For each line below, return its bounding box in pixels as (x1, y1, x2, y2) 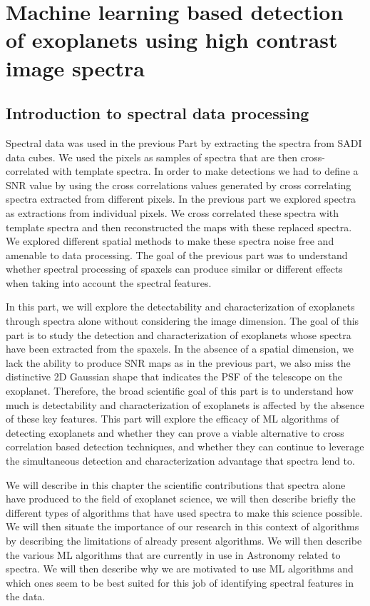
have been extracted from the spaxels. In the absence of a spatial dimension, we (6, 341, 354, 356)
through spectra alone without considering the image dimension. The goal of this (6, 313, 359, 328)
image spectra (6, 53, 145, 82)
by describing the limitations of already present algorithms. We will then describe (6, 532, 362, 547)
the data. (6, 589, 46, 604)
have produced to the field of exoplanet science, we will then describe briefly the (6, 491, 356, 506)
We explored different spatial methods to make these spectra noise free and (6, 233, 334, 248)
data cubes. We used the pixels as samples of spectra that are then (6, 149, 297, 164)
